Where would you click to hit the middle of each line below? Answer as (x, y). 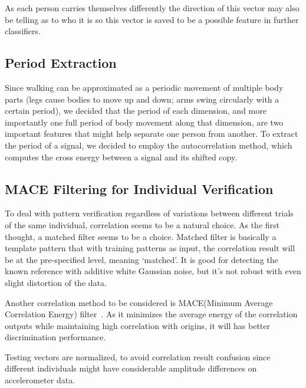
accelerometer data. (40, 380)
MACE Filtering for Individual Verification (139, 188)
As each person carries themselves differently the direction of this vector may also (152, 8)
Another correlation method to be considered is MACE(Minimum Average (139, 302)
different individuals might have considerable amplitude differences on (131, 368)
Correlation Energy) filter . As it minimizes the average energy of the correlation (151, 314)
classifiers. (23, 31)
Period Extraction (61, 63)
